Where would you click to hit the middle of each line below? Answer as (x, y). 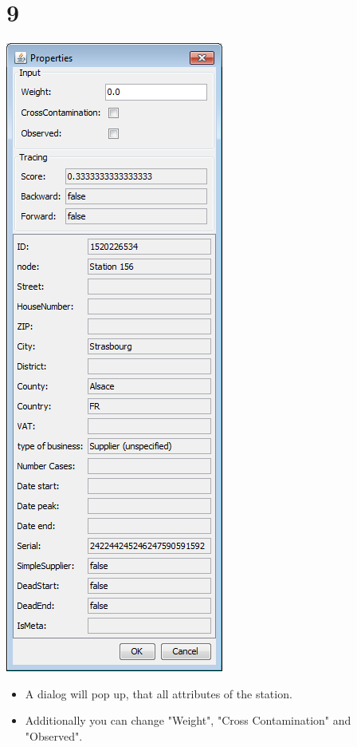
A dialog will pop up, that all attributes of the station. (159, 693)
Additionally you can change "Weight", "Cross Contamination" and (188, 720)
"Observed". (54, 735)
